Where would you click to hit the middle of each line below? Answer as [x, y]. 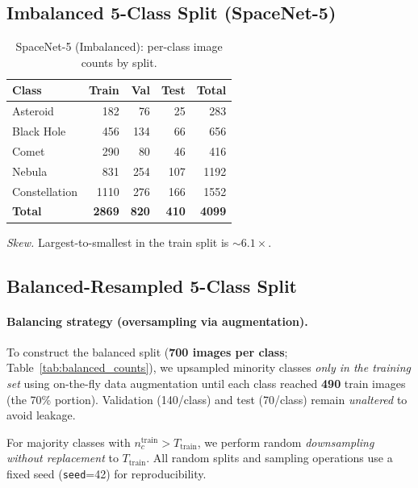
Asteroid [33, 111]
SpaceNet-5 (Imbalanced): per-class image [119, 46]
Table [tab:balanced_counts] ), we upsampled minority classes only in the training [209, 367]
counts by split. [119, 62]
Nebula [30, 171]
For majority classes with [69, 442]
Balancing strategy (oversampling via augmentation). [157, 321]
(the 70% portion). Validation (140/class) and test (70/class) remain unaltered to [207, 399]
